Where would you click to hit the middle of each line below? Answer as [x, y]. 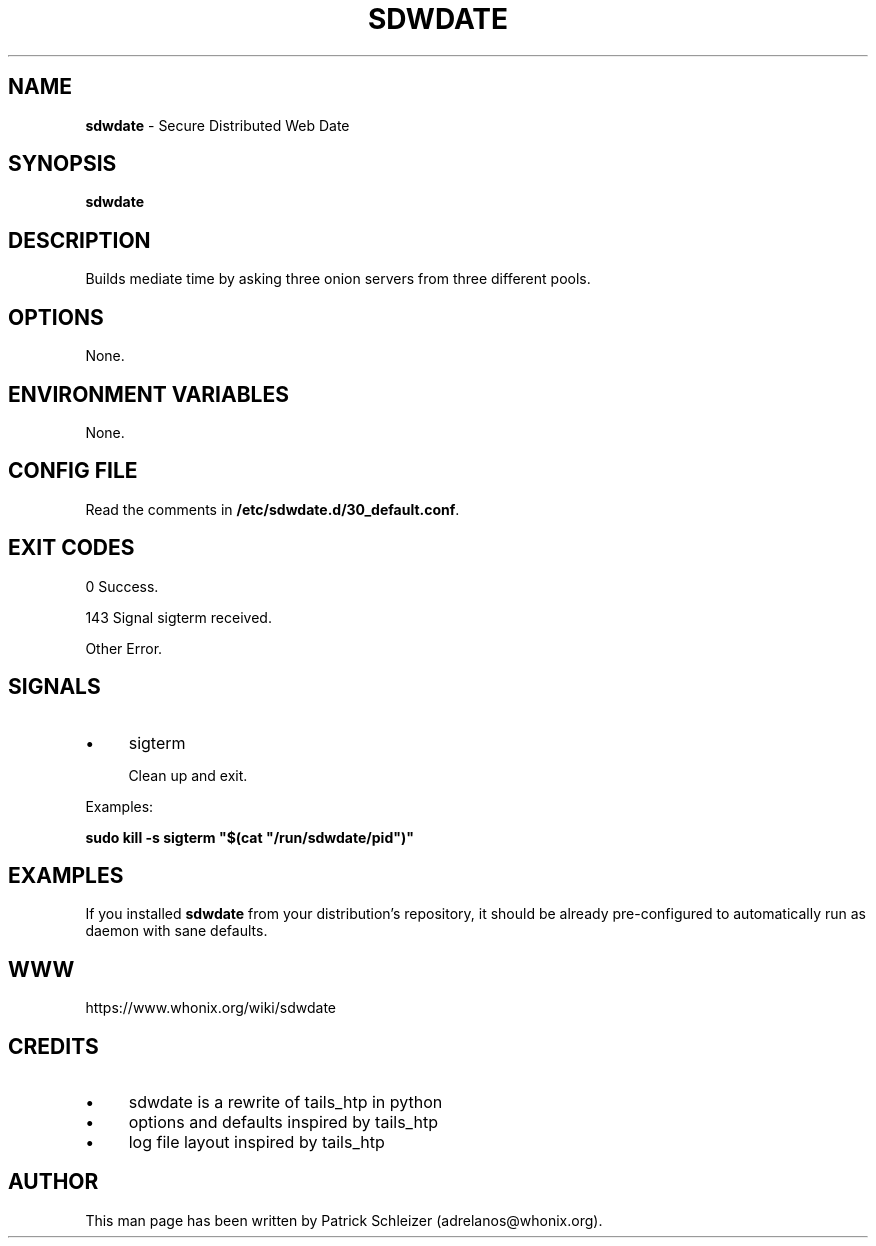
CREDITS [53, 1046]
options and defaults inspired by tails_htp [283, 1122]
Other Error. [124, 648]
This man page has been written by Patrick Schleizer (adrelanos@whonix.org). [344, 1220]
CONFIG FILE [73, 471]
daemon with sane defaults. [176, 931]
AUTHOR [53, 1182]
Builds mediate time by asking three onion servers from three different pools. [338, 279]
